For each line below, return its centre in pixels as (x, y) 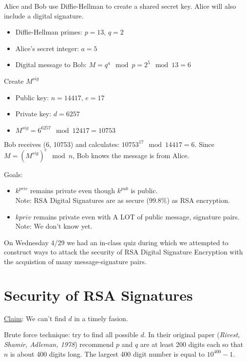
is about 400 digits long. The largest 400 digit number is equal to (108, 353)
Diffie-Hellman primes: (49, 32)
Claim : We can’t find (35, 318)
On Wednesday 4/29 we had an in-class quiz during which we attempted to (116, 242)
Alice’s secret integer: (47, 48)
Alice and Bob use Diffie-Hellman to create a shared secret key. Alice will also (120, 6)
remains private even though (73, 190)
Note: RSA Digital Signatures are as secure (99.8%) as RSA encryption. (123, 200)
